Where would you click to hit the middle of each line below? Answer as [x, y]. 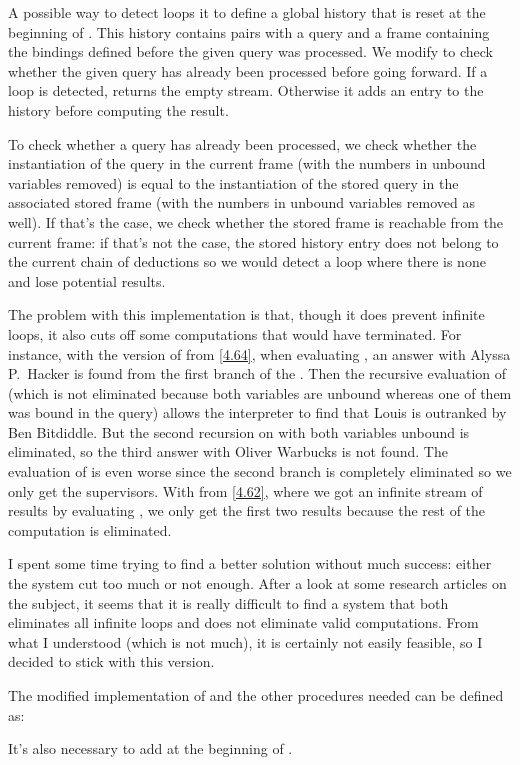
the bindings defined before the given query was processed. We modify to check [250, 51]
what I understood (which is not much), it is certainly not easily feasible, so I [245, 641]
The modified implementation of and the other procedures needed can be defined [256, 695]
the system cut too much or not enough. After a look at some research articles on [257, 583]
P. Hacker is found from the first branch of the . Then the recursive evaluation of [257, 373]
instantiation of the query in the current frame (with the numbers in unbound [247, 163]
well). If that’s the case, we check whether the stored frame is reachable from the [256, 221]
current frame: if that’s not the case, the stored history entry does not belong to [253, 241]
